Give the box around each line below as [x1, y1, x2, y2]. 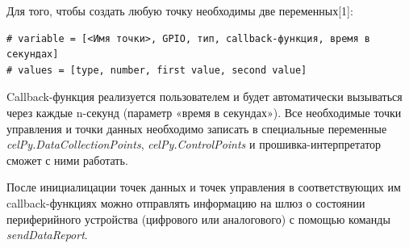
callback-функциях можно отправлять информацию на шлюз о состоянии [6, 194, 365, 211]
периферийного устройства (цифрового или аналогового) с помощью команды [6, 210, 390, 227]
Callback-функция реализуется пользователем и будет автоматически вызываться [6, 88, 403, 105]
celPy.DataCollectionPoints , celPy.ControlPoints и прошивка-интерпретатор [6, 136, 382, 153]
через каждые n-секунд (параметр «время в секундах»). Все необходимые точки [6, 103, 402, 120]
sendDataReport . [6, 226, 88, 243]
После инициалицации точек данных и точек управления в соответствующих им [6, 179, 401, 195]
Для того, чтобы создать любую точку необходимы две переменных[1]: [6, 2, 353, 19]
